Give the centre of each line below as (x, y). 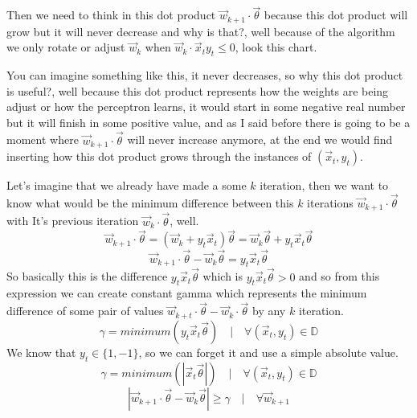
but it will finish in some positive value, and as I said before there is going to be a (208, 122)
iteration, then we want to (324, 185)
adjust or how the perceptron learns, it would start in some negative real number (206, 107)
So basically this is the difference (87, 276)
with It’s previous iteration (73, 221)
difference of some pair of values (85, 311)
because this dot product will (336, 15)
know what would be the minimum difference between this (150, 202)
